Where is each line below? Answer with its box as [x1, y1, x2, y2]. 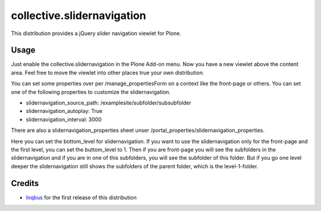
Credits [11, 178, 39, 188]
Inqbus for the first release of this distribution [26, 194, 137, 201]
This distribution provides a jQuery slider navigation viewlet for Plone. [11, 30, 181, 37]
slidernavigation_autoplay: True [26, 108, 103, 115]
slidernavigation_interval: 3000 [26, 116, 102, 123]
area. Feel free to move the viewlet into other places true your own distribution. [11, 69, 204, 76]
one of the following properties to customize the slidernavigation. [11, 88, 171, 95]
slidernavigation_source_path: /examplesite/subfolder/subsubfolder [26, 99, 191, 106]
